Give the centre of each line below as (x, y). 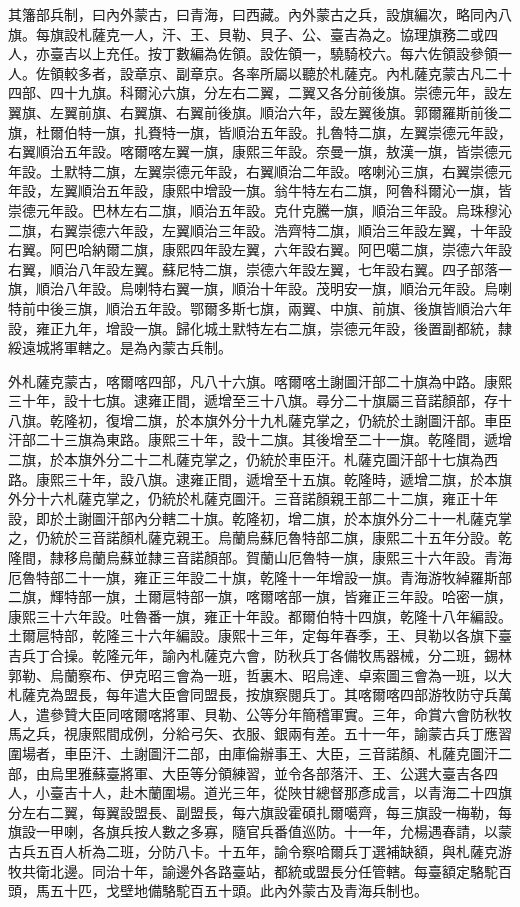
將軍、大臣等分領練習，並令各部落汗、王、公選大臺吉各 (301, 772)
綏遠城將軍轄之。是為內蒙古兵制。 (120, 347)
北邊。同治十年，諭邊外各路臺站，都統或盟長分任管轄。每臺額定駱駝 (273, 870)
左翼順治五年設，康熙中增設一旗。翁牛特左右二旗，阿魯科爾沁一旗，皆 (280, 190)
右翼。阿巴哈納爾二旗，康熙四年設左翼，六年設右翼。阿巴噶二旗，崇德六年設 (260, 249)
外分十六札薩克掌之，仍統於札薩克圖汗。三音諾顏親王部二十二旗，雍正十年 (253, 498)
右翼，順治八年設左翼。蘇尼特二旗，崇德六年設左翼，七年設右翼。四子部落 (253, 268)
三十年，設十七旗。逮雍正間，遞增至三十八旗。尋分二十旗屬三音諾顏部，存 (253, 400)
